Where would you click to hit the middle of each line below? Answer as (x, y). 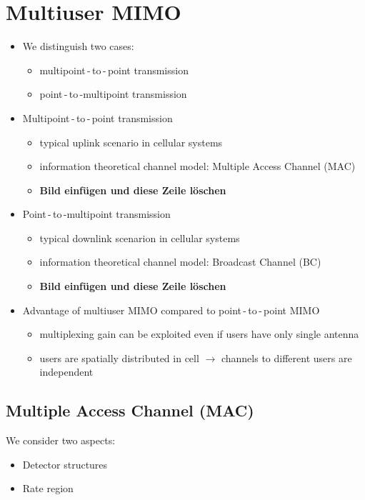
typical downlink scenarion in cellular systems (140, 237)
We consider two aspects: (61, 440)
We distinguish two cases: (78, 46)
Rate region (48, 488)
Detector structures (65, 464)
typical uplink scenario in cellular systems (131, 142)
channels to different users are (286, 357)
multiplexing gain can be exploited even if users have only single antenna (199, 334)
